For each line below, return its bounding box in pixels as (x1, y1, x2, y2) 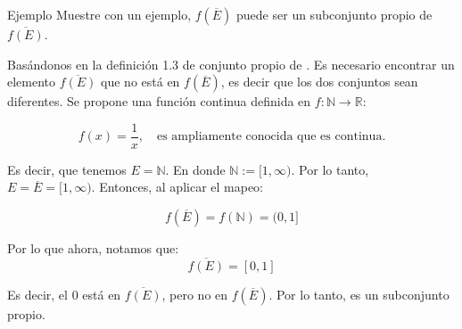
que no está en (101, 72, 180, 91)
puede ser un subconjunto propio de (236, 5, 433, 23)
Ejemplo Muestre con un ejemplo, (7, 5, 192, 23)
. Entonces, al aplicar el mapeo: (91, 177, 264, 196)
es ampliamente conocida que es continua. (156, 130, 386, 144)
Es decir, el (7, 284, 68, 303)
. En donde (165, 160, 226, 178)
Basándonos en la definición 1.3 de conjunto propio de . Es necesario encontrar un (7, 54, 455, 73)
